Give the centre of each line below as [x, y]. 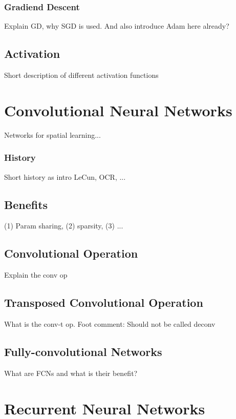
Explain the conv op [36, 275]
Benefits [26, 204]
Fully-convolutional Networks [83, 351]
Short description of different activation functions [81, 75]
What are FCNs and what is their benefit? [71, 373]
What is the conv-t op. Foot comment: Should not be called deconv [110, 323]
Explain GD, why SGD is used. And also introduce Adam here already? [117, 26]
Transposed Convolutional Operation [104, 302]
